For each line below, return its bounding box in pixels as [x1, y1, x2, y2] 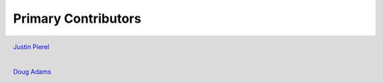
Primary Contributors [13, 11, 142, 26]
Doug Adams [13, 67, 52, 76]
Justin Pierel [13, 43, 50, 51]
